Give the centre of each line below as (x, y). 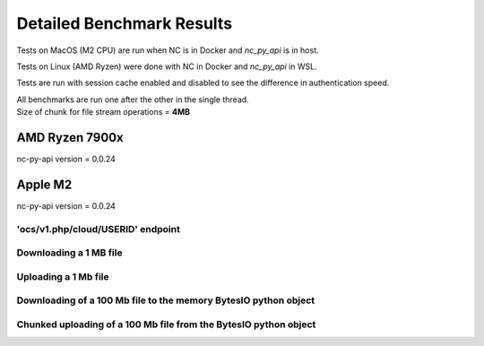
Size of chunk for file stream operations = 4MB (103, 112)
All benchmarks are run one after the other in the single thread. (133, 99)
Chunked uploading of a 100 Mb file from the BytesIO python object (166, 324)
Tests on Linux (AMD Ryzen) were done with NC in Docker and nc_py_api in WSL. (167, 66)
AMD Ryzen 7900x (70, 138)
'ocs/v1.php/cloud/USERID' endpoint (99, 229)
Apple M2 (44, 184)
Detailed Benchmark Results (125, 23)
